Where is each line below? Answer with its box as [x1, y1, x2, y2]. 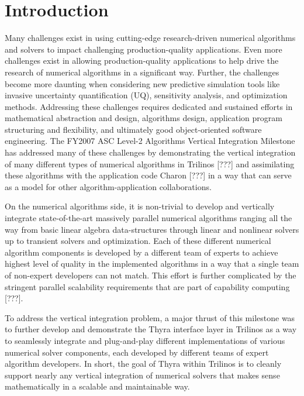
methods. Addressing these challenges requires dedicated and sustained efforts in [5, 100, 293, 112]
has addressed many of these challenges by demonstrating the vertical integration [5, 146, 296, 159]
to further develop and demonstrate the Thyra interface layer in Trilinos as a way [5, 323, 297, 335]
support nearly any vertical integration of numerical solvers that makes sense [5, 369, 280, 381]
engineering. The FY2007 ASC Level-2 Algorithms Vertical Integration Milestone [5, 135, 295, 147]
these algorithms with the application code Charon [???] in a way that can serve [5, 169, 292, 181]
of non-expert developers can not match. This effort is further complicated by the [5, 269, 296, 281]
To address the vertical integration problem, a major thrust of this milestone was [5, 311, 295, 323]
